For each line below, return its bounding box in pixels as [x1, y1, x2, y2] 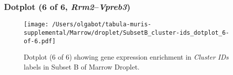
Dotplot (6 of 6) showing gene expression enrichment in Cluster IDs [24, 52, 229, 62]
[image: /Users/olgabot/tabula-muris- [24, 21, 151, 28]
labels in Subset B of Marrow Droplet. [24, 61, 140, 72]
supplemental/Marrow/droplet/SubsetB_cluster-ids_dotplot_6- [24, 29, 230, 36]
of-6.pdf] [24, 37, 56, 45]
